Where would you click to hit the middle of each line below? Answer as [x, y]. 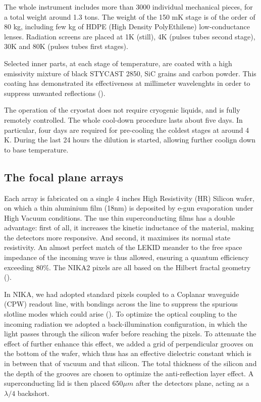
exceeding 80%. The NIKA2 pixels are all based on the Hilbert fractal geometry [127, 267]
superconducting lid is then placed [57, 383]
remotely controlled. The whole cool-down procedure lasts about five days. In [123, 119]
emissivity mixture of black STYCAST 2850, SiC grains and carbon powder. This [130, 73]
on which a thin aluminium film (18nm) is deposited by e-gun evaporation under [129, 208]
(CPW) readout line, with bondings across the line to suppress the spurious [121, 304]
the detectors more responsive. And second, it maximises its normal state [117, 237]
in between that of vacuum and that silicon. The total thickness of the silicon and [130, 363]
